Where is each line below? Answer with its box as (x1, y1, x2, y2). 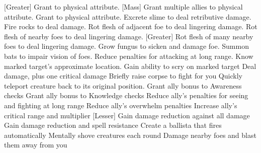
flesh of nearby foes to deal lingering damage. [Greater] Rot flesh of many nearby (4, 31, 253, 41)
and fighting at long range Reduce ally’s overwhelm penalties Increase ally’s (4, 100, 237, 110)
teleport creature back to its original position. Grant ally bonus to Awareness (4, 80, 242, 91)
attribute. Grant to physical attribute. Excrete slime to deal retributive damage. (4, 11, 251, 22)
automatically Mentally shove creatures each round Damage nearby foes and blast (4, 129, 256, 140)
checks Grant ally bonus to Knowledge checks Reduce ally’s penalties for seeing (4, 90, 248, 101)
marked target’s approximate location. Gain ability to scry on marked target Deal (4, 60, 256, 71)
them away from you (4, 139, 67, 150)
